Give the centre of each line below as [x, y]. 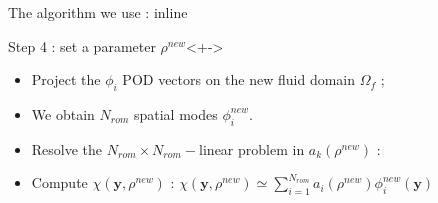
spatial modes [175, 113]
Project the [66, 79]
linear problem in [252, 148]
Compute [59, 182]
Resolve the [67, 148]
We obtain [63, 113]
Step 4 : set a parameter [82, 45]
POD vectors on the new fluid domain [239, 79]
